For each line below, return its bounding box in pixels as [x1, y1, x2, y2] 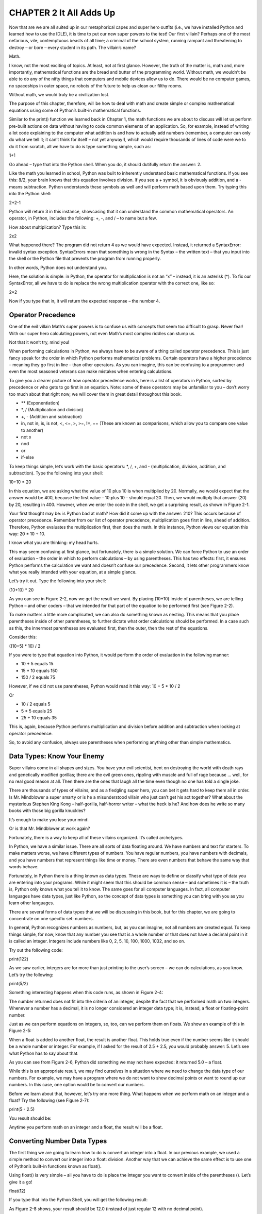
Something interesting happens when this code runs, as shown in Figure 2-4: [9, 990, 164, 995]
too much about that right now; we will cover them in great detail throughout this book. [9, 391, 182, 397]
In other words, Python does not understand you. [9, 265, 107, 270]
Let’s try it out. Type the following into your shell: [9, 578, 106, 584]
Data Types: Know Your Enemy [9, 752, 104, 760]
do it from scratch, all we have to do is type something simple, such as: [9, 143, 151, 149]
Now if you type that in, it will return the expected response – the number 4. [9, 298, 160, 304]
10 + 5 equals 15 [21, 661, 53, 667]
